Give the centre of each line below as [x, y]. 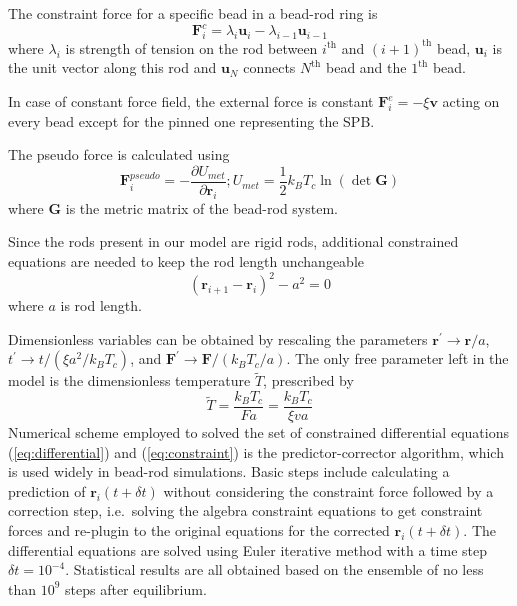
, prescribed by [308, 380]
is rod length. [101, 305]
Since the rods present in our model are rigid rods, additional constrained [233, 241]
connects [269, 67]
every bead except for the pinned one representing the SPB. [191, 120]
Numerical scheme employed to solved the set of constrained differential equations [258, 432]
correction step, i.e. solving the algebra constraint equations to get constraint [245, 510]
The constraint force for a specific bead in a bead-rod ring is [193, 13]
